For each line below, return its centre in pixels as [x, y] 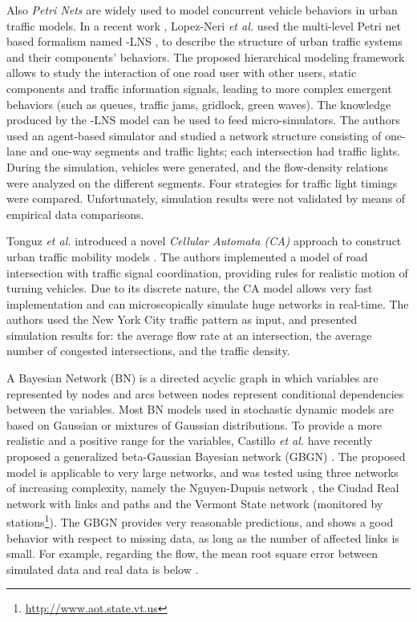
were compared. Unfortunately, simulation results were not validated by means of [206, 198]
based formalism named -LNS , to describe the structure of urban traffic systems [204, 41]
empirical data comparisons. [75, 214]
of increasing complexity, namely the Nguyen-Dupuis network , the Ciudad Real [203, 488]
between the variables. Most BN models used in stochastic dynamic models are [200, 409]
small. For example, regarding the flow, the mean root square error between [192, 553]
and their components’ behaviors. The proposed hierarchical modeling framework [206, 57]
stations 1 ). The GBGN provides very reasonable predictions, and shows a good [200, 521]
